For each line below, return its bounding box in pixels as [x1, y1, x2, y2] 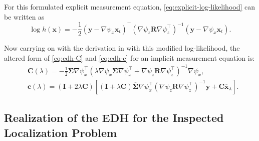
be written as [4, 11, 45, 22]
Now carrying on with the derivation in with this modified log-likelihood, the [4, 43, 240, 53]
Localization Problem [4, 124, 117, 140]
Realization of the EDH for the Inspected [4, 110, 224, 125]
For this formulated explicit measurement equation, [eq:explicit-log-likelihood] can [4, 2, 255, 12]
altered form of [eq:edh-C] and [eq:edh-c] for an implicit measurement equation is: [4, 52, 255, 63]
